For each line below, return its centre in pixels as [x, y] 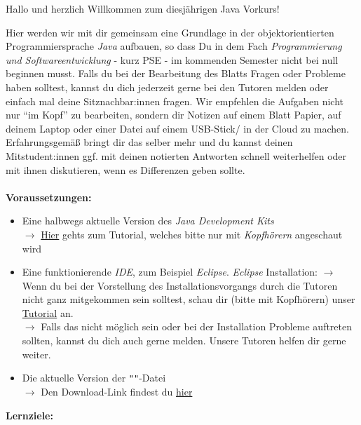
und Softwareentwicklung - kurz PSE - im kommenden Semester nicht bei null [172, 59]
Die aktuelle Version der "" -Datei [94, 378]
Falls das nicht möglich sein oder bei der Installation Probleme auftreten [197, 326]
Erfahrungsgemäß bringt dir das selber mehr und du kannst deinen [149, 142]
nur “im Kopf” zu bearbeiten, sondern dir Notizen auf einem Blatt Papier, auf [173, 115]
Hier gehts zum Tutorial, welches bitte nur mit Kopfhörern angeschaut [192, 234]
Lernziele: [29, 415]
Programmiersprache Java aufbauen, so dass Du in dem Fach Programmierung [174, 46]
